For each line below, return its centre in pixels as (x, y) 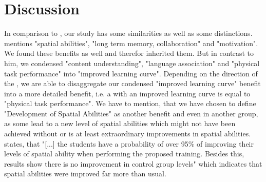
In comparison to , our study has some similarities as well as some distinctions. (128, 33)
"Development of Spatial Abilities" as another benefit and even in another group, (131, 113)
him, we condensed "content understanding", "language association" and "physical (132, 63)
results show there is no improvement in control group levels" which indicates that (133, 163)
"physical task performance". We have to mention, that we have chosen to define (130, 103)
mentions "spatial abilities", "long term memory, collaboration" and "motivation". (131, 43)
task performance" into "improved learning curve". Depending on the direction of (131, 73)
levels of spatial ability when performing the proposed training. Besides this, (124, 154)
